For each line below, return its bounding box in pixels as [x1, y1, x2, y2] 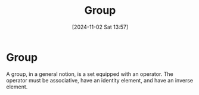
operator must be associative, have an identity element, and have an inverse [6, 76, 194, 84]
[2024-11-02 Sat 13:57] [71, 23, 129, 30]
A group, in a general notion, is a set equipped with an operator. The [6, 70, 174, 78]
